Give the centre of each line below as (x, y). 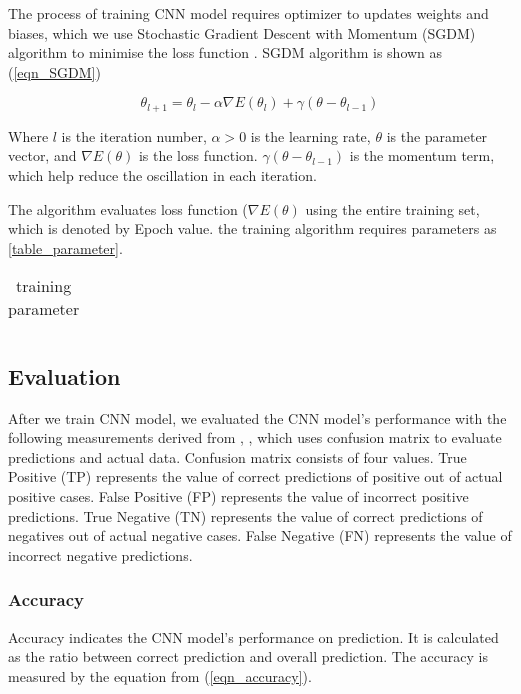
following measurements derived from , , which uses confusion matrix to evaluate (255, 437)
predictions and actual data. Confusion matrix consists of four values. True (237, 456)
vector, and (42, 155)
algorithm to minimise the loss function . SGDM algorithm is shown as (225, 52)
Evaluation (64, 375)
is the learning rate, (310, 135)
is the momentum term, (422, 155)
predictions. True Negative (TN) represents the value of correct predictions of (245, 515)
